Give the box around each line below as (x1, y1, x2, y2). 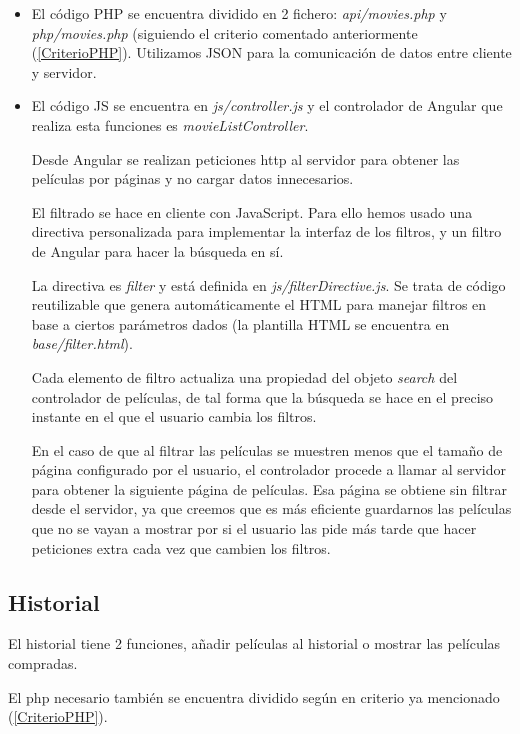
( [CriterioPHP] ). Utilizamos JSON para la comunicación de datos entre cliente (31, 42, 512, 63)
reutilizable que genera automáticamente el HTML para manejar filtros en (31, 294, 487, 315)
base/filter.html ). (31, 333, 133, 354)
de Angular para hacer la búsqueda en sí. (31, 240, 284, 261)
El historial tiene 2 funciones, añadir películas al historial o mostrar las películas (8, 633, 501, 654)
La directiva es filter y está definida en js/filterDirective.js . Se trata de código (31, 274, 506, 295)
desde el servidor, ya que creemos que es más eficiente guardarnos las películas (31, 498, 512, 519)
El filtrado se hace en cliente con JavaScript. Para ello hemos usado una (31, 201, 473, 222)
